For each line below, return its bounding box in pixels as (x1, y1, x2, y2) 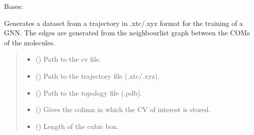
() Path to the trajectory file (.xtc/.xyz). (35, 70, 160, 81)
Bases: (4, 1, 23, 11)
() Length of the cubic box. (35, 121, 119, 131)
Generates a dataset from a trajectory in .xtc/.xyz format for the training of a (4, 17, 243, 28)
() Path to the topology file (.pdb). (35, 87, 142, 98)
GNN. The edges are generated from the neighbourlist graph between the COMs (4, 27, 250, 38)
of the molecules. (4, 37, 55, 47)
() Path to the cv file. (35, 54, 101, 64)
